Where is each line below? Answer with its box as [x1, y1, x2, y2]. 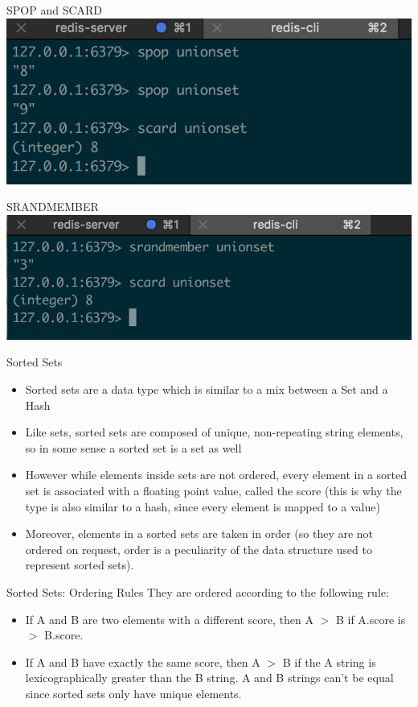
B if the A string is [282, 653, 376, 670]
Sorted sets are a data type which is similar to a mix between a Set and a [25, 381, 388, 398]
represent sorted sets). [25, 556, 134, 573]
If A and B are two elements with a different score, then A [25, 610, 313, 627]
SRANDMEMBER [6, 198, 99, 215]
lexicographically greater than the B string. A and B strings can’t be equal [25, 669, 394, 686]
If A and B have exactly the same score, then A [25, 653, 260, 670]
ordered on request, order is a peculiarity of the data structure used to [25, 540, 372, 557]
